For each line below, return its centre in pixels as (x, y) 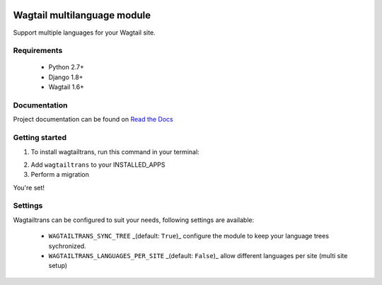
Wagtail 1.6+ (66, 87)
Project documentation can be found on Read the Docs (93, 120)
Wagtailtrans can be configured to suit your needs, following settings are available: (134, 220)
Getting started (40, 138)
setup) (58, 266)
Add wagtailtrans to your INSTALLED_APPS (98, 164)
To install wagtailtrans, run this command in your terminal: (115, 151)
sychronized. (67, 246)
